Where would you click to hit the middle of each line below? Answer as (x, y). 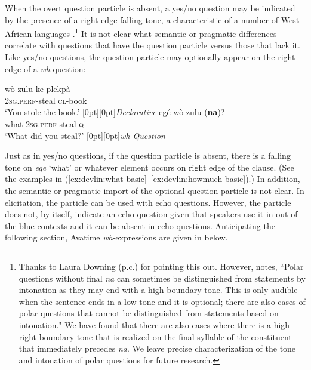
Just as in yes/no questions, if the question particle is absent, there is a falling (148, 155)
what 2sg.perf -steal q (44, 124)
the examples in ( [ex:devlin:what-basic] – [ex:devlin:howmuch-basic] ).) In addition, (153, 179)
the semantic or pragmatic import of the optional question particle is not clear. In (155, 190)
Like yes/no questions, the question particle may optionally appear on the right (150, 57)
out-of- (288, 214)
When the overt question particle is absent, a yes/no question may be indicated (150, 8)
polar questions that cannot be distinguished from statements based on (149, 313)
